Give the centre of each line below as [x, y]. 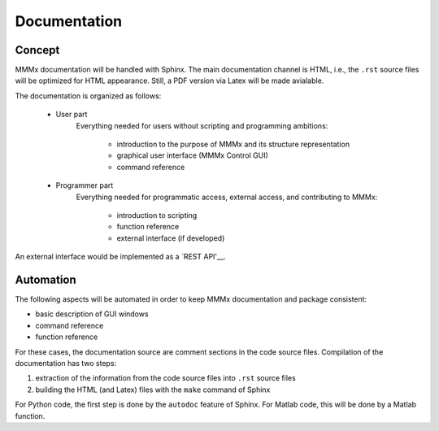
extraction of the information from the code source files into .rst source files [165, 378]
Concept [37, 50]
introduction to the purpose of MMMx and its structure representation [233, 144]
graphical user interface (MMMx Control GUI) [192, 155]
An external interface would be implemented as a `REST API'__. [121, 257]
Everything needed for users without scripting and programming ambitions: [202, 125]
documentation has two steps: [66, 363]
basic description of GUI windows [92, 314]
